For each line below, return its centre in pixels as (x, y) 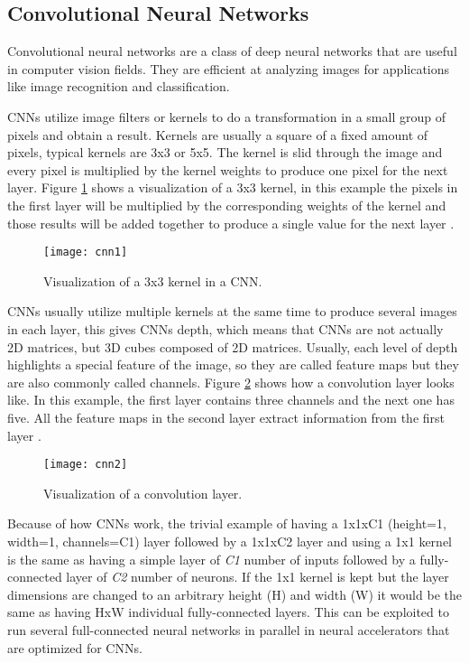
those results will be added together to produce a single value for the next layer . (231, 223)
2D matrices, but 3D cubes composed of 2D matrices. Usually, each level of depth (233, 346)
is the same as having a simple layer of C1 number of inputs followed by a (212, 559)
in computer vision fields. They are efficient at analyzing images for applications (229, 68)
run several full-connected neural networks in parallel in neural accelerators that (229, 629)
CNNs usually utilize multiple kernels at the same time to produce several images (232, 311)
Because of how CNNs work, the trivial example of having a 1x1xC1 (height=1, (227, 523)
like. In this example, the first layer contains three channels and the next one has (231, 400)
